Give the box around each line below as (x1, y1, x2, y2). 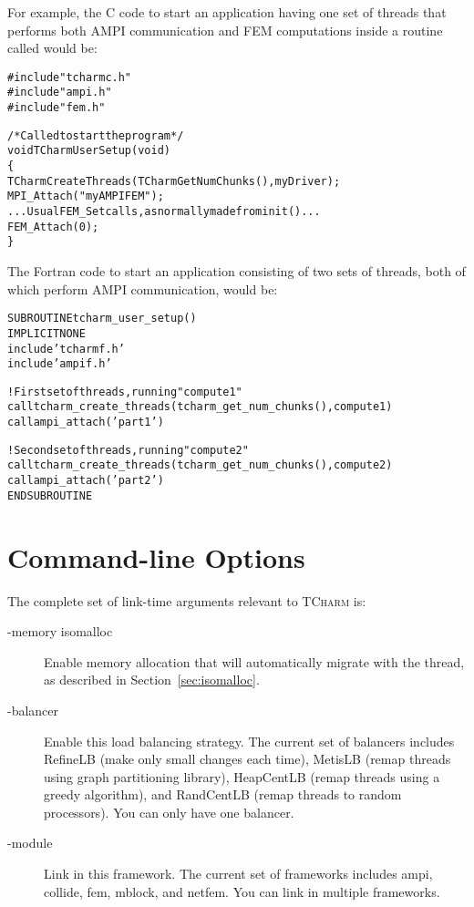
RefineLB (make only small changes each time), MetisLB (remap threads (44, 749, 451, 768)
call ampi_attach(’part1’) (7, 416, 164, 429)
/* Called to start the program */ (7, 129, 184, 142)
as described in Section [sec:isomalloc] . (44, 670, 260, 689)
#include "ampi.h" (7, 86, 112, 99)
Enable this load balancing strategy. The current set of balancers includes (44, 731, 455, 750)
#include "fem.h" (7, 101, 106, 115)
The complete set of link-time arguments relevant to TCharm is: (7, 591, 366, 610)
